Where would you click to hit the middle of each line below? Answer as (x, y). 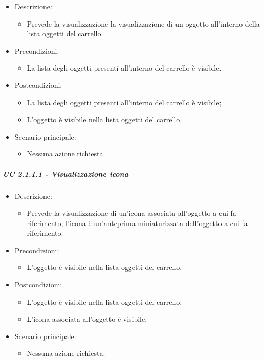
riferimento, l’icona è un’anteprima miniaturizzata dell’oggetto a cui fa (137, 223)
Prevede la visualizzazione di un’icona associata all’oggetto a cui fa (131, 213)
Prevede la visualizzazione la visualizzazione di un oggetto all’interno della (143, 23)
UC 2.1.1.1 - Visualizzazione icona (65, 174)
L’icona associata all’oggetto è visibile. (87, 319)
